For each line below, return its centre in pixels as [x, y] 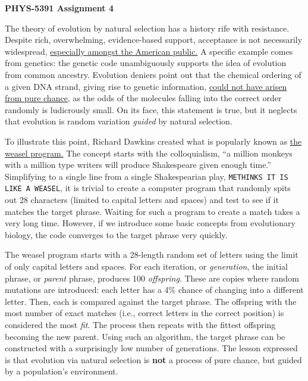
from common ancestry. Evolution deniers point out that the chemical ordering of [153, 74]
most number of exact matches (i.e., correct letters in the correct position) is [144, 313]
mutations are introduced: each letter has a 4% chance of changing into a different [154, 290]
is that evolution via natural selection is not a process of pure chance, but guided [153, 359]
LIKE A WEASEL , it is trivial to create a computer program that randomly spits [148, 188]
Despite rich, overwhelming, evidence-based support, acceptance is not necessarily [154, 40]
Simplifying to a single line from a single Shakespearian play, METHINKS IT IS [147, 176]
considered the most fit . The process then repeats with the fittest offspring [140, 324]
